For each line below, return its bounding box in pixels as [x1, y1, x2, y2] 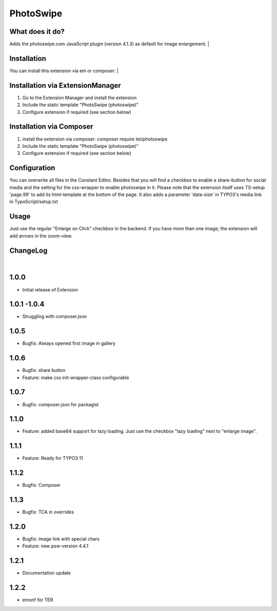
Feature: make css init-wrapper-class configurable [22, 375, 129, 381]
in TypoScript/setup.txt [9, 199, 58, 205]
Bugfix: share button [22, 367, 66, 373]
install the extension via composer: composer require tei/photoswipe [22, 136, 168, 142]
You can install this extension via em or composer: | [9, 67, 119, 74]
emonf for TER [22, 597, 53, 603]
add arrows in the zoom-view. [9, 232, 73, 239]
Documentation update [22, 570, 71, 576]
